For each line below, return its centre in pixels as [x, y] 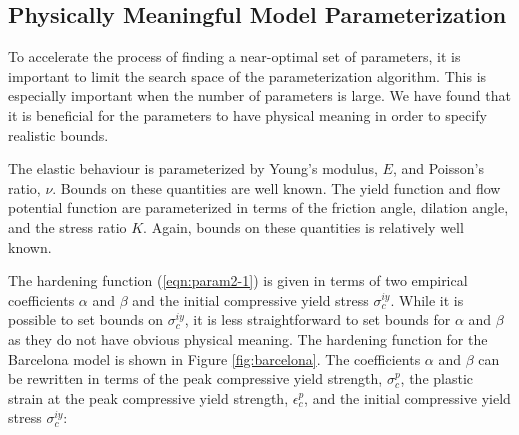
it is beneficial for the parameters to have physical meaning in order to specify [247, 114]
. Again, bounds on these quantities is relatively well [303, 226]
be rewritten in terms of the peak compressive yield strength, [195, 378]
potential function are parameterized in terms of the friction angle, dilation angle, [258, 207]
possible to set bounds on [86, 319]
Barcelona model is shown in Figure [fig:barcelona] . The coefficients [214, 358]
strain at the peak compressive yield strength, [148, 397]
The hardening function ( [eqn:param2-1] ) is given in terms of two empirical [238, 280]
